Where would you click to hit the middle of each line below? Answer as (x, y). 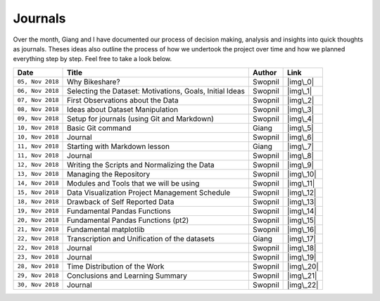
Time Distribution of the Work (116, 266)
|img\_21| (302, 276)
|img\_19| (302, 257)
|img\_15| (302, 220)
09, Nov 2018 (38, 119)
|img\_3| (300, 109)
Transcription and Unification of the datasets (141, 238)
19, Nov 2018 (38, 211)
